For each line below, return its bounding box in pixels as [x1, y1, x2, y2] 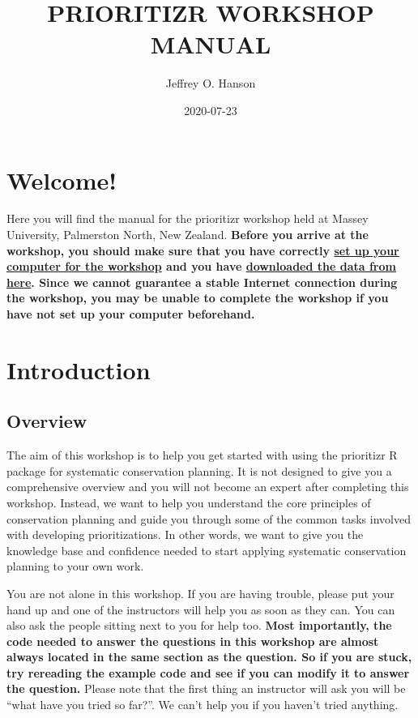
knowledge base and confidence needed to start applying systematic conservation [6, 541, 407, 558]
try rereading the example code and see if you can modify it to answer [6, 664, 410, 681]
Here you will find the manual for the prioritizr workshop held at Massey [6, 210, 369, 227]
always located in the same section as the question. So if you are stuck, [6, 648, 412, 665]
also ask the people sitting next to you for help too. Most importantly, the [6, 617, 392, 634]
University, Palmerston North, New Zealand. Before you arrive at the [6, 226, 369, 243]
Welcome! [6, 163, 117, 196]
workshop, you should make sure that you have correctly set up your [6, 241, 399, 259]
